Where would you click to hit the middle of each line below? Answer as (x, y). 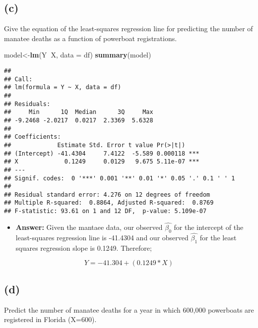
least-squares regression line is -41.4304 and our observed (102, 238)
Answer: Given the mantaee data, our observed (89, 227)
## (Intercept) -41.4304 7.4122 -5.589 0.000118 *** (102, 153)
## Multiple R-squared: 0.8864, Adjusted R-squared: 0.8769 (109, 203)
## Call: (18, 79)
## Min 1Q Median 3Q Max (79, 112)
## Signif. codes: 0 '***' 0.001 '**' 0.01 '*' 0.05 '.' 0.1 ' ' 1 (120, 178)
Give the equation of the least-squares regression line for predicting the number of (129, 28)
